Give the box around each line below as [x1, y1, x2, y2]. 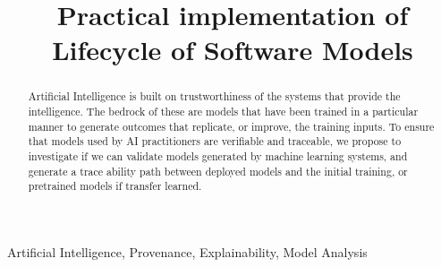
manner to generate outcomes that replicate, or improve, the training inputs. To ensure [28, 118, 435, 133]
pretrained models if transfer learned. [28, 178, 202, 194]
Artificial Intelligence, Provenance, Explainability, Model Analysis [7, 242, 368, 261]
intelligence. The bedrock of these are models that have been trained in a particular [28, 104, 419, 119]
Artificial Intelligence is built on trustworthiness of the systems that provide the [28, 89, 401, 104]
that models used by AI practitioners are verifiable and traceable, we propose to [28, 133, 402, 149]
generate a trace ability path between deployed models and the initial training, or [28, 163, 408, 178]
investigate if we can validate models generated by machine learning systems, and [28, 148, 408, 163]
